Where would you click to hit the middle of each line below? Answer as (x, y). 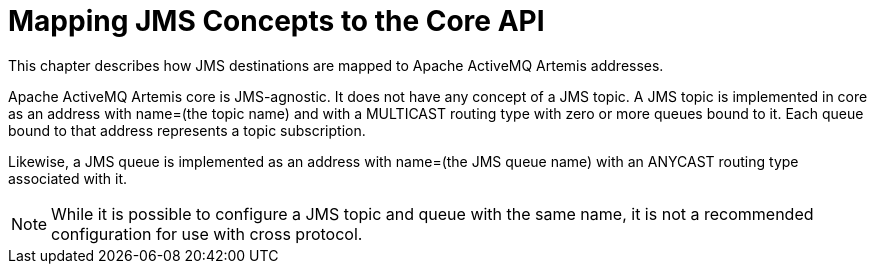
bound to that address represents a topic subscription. (187, 130)
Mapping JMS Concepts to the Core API (276, 21)
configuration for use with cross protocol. (207, 233)
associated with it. (68, 178)
